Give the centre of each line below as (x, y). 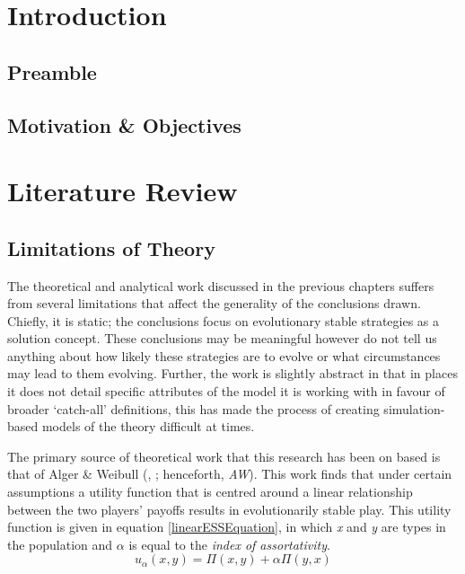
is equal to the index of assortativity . (229, 544)
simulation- (414, 408)
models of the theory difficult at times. (148, 426)
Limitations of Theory (111, 247)
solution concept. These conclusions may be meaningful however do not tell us (222, 338)
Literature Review (123, 191)
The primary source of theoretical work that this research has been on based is (224, 456)
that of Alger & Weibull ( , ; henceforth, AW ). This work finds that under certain (230, 474)
